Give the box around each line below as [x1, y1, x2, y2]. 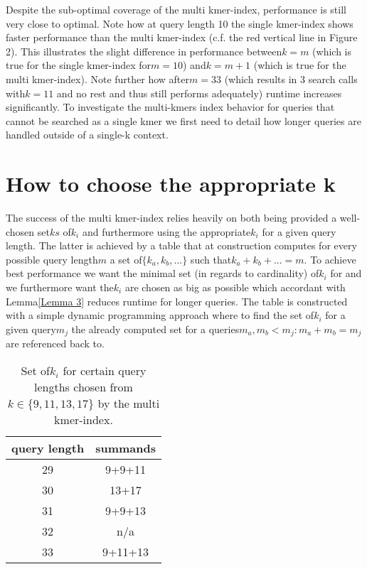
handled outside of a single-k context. [6, 127, 169, 142]
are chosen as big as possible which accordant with [124, 280, 346, 295]
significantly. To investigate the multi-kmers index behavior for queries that [6, 99, 335, 114]
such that [190, 251, 232, 266]
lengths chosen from [34, 378, 133, 395]
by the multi [97, 394, 160, 411]
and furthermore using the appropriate [82, 224, 251, 239]
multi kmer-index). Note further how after [6, 71, 190, 86]
